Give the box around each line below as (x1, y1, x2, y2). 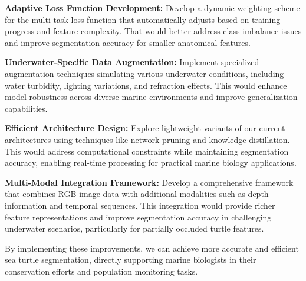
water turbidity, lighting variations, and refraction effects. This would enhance (5, 79, 287, 91)
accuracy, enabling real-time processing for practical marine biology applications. (5, 156, 297, 169)
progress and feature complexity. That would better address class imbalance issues (5, 25, 302, 37)
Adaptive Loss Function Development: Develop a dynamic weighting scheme (5, 2, 300, 14)
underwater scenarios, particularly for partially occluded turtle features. (5, 222, 264, 235)
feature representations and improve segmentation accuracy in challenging (5, 210, 272, 223)
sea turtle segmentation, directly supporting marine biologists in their (5, 253, 256, 266)
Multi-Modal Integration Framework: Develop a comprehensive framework (5, 176, 294, 188)
